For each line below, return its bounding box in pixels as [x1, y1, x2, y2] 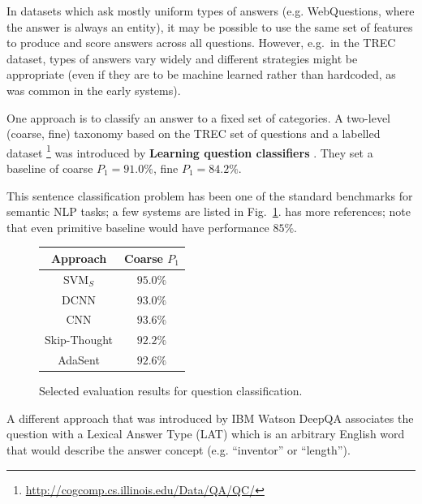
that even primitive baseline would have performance [6, 218, 269, 235]
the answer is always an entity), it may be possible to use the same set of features [6, 18, 413, 35]
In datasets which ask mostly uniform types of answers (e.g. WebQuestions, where [6, 2, 415, 19]
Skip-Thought [45, 331, 114, 348]
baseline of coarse [6, 160, 93, 176]
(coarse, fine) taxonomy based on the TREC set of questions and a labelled [6, 125, 381, 142]
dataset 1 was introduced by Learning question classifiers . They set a [6, 141, 373, 161]
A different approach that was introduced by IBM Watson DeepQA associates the [6, 409, 414, 426]
